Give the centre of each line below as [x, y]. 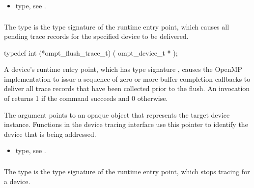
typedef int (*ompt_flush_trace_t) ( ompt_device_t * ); [91, 52]
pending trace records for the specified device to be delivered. [96, 36]
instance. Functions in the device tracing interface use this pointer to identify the [126, 124]
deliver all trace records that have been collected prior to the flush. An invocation [127, 88]
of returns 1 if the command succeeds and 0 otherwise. [86, 98]
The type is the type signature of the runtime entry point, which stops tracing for [127, 171]
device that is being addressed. [50, 134]
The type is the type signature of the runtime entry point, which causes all [117, 26]
